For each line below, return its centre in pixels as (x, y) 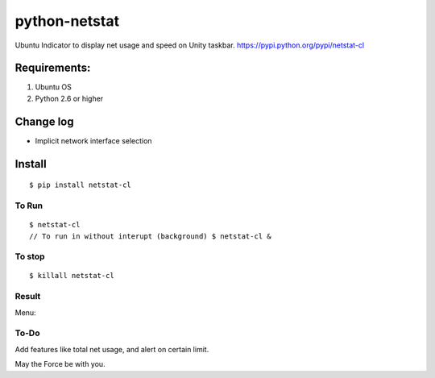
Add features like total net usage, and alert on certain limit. (112, 349)
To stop (30, 256)
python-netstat (67, 21)
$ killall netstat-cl (72, 276)
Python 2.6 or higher (69, 98)
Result (28, 297)
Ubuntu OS (54, 87)
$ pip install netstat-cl (81, 185)
